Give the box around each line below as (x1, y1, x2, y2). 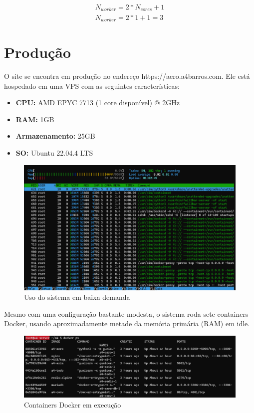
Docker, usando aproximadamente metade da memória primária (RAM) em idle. (4, 318, 250, 329)
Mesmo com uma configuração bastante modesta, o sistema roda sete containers (4, 308, 249, 319)
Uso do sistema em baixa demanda (24, 292, 130, 302)
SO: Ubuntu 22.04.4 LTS (15, 148, 93, 158)
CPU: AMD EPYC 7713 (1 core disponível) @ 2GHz (15, 97, 180, 108)
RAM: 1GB (15, 114, 54, 124)
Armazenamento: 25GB (15, 131, 95, 141)
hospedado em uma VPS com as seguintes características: (4, 80, 180, 91)
